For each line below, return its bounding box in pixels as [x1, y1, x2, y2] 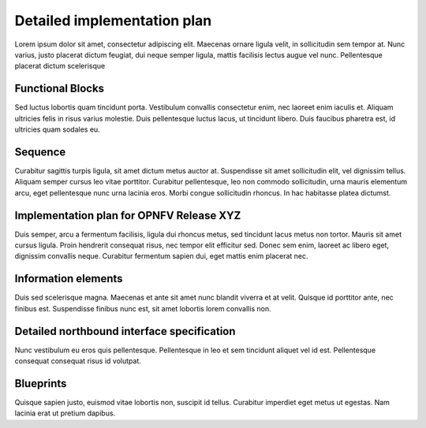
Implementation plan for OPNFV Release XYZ [14, 209, 241, 222]
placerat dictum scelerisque [14, 61, 106, 71]
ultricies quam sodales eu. [14, 125, 100, 134]
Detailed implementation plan [14, 12, 212, 29]
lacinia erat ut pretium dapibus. [14, 408, 116, 418]
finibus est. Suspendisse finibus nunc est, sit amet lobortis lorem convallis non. [14, 303, 271, 313]
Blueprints [14, 377, 67, 390]
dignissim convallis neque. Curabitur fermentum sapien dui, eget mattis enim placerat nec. [14, 251, 308, 261]
